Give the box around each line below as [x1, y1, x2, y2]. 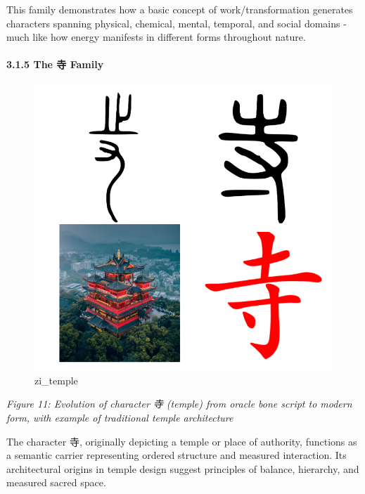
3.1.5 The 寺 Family [6, 57, 104, 72]
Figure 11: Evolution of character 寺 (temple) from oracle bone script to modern [6, 396, 352, 411]
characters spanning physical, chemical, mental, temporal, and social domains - [6, 15, 347, 30]
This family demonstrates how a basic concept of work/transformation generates [6, 2, 353, 16]
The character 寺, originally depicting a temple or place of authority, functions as [6, 434, 357, 448]
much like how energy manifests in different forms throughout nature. [6, 30, 306, 44]
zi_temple [34, 372, 78, 387]
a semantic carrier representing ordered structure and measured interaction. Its [6, 448, 347, 462]
